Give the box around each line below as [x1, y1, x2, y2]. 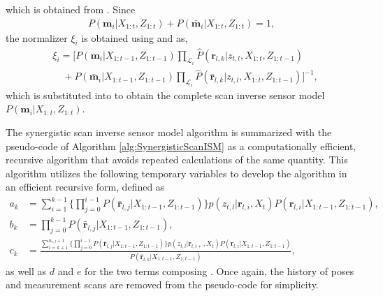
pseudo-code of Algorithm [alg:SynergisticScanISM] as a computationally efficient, [6, 138, 356, 153]
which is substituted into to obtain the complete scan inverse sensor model [6, 87, 325, 102]
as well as [6, 263, 47, 278]
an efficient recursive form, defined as [6, 179, 165, 194]
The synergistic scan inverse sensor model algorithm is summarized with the [6, 124, 332, 139]
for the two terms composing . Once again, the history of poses [85, 263, 354, 278]
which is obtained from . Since [6, 2, 136, 16]
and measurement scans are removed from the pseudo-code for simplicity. [6, 277, 319, 292]
